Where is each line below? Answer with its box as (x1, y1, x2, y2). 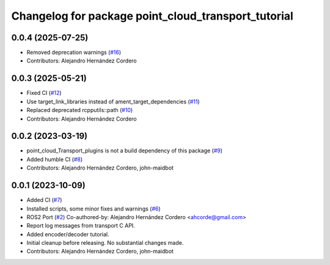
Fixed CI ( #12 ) (26, 89, 62, 97)
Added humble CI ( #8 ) (26, 155, 83, 163)
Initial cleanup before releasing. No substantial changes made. (26, 239, 184, 247)
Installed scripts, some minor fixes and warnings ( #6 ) (26, 205, 161, 212)
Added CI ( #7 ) (26, 196, 62, 204)
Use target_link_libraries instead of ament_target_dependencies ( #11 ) (26, 98, 200, 105)
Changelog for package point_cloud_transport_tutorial (11, 9, 293, 23)
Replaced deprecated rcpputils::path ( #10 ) (26, 106, 133, 114)
